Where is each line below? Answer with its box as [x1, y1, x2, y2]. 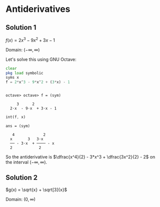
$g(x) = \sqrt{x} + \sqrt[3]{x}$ [5, 187, 67, 193]
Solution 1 [5, 23, 37, 32]
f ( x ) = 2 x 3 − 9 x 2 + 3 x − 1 [5, 36, 55, 43]
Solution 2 [5, 173, 38, 182]
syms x [5, 75, 19, 80]
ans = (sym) [5, 124, 30, 129]
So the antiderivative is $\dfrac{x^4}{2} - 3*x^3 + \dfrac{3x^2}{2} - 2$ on [5, 154, 155, 160]
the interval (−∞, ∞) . [5, 159, 47, 165]
